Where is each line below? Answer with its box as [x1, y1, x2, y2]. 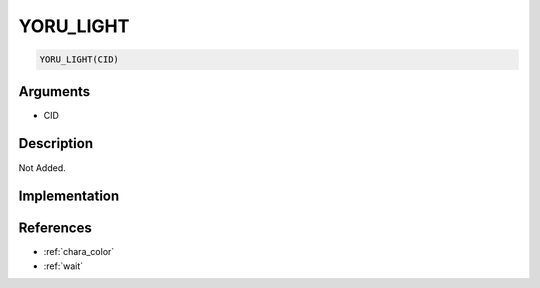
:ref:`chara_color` [43, 246, 115, 258]
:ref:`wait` [43, 260, 84, 272]
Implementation [18, 188, 120, 205]
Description [18, 135, 94, 152]
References [18, 220, 92, 237]
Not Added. [18, 161, 67, 174]
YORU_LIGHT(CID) [39, 54, 120, 65]
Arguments [18, 83, 91, 100]
